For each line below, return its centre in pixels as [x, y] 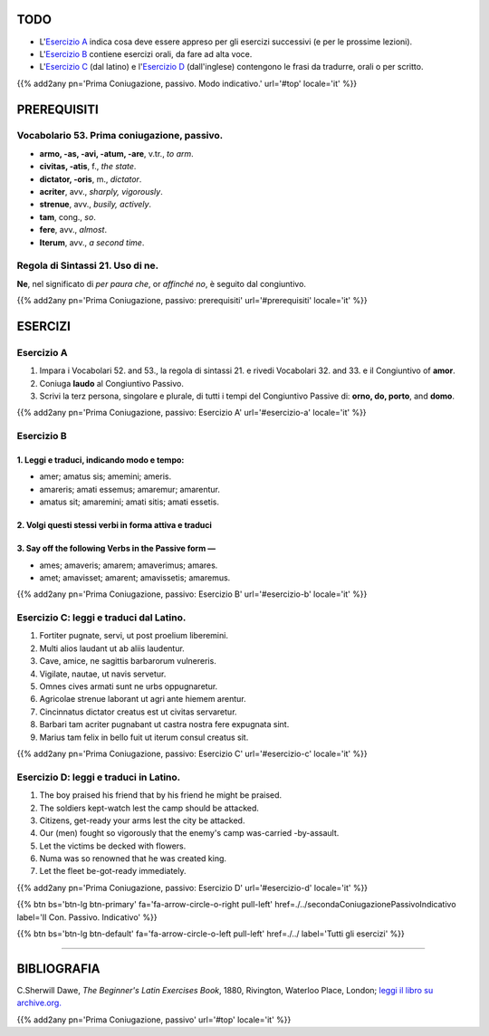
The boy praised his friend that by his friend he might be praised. [161, 795]
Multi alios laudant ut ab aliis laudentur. [112, 648]
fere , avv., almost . [73, 230]
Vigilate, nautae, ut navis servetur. [103, 674]
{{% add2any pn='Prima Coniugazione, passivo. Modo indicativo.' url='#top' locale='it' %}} [187, 83]
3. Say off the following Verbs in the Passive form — [116, 549]
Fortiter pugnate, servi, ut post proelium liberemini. [134, 636]
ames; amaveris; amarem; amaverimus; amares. [129, 565]
